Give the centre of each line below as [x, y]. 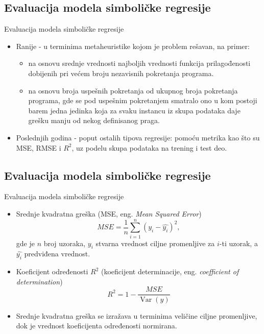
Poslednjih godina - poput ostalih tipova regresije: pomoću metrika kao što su [138, 137]
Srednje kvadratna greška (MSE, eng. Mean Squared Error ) [109, 213]
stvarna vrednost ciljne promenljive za [155, 243]
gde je [25, 243]
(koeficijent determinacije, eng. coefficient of [170, 271]
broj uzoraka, [65, 243]
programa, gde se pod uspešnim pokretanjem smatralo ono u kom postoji [143, 100]
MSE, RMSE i [39, 147]
